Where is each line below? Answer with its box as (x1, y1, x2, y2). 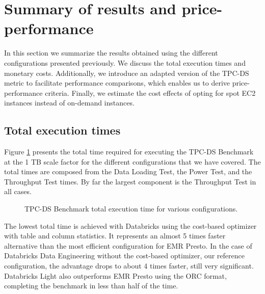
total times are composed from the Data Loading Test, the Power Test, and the (4, 166, 252, 177)
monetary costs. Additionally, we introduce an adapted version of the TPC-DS (4, 67, 249, 78)
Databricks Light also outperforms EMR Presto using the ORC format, (4, 270, 227, 281)
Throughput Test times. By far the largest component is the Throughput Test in (4, 176, 256, 186)
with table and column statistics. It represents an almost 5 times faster (4, 230, 226, 241)
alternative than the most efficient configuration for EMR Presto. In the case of (4, 240, 252, 251)
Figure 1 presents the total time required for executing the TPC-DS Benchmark (4, 146, 254, 157)
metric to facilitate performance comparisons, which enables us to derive (4, 77, 230, 88)
